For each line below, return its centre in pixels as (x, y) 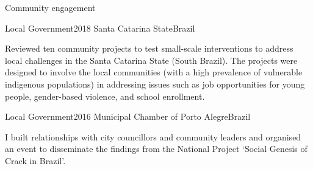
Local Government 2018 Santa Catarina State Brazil (100, 28)
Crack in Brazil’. (35, 160)
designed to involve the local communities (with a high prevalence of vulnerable (154, 72)
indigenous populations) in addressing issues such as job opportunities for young (155, 84)
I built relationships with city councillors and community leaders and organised (153, 136)
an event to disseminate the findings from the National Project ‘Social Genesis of (156, 149)
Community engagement (50, 7)
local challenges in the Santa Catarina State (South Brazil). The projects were (151, 60)
